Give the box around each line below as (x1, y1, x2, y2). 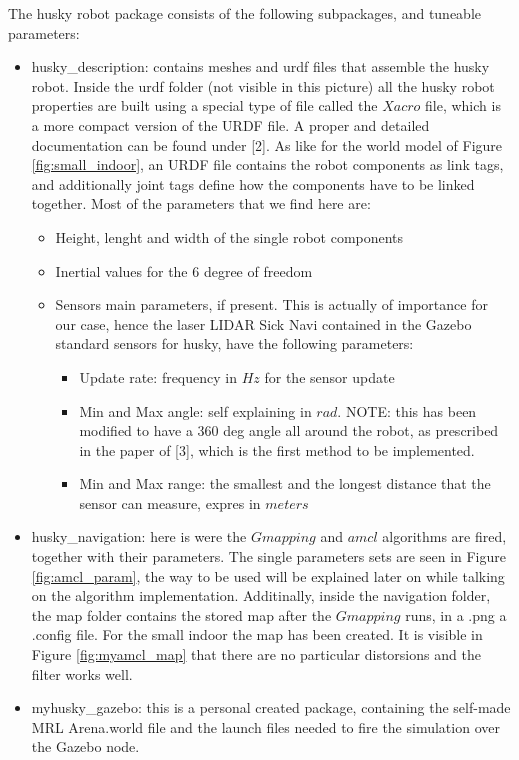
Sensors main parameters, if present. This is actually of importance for (55, 294, 488, 315)
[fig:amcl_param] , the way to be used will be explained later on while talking (31, 565, 505, 586)
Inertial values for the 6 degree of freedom (55, 260, 313, 281)
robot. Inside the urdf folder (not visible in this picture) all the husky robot (31, 75, 495, 96)
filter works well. (31, 663, 133, 684)
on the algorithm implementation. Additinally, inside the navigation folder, (31, 585, 491, 606)
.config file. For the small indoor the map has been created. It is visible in (31, 624, 483, 645)
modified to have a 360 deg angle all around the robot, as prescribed (79, 420, 499, 441)
